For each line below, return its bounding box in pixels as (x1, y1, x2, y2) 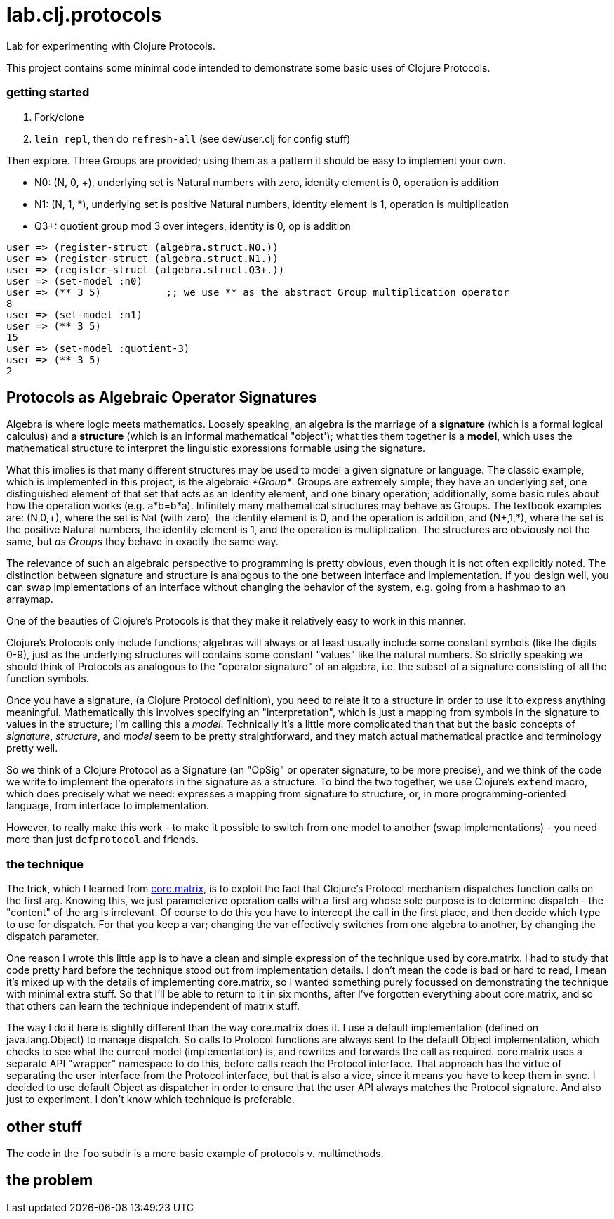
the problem (6, 1171, 93, 1189)
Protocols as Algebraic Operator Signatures (6, 388, 317, 406)
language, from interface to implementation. (6, 800, 209, 812)
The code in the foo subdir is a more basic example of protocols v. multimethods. (6, 1147, 384, 1159)
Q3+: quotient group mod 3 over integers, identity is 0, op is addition (34, 219, 351, 232)
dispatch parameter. (6, 930, 99, 943)
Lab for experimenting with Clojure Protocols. (6, 39, 216, 52)
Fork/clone (34, 110, 84, 123)
